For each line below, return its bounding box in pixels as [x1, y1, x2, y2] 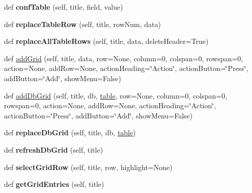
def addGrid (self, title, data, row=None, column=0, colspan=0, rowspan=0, [4, 53, 243, 63]
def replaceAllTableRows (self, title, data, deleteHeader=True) [4, 36, 209, 46]
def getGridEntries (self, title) [4, 179, 104, 189]
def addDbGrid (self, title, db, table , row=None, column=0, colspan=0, [4, 90, 228, 101]
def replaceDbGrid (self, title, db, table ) [4, 127, 136, 138]
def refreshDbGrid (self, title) [4, 144, 103, 155]
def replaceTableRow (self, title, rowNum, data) [4, 18, 161, 29]
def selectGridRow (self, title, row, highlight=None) [4, 161, 173, 172]
